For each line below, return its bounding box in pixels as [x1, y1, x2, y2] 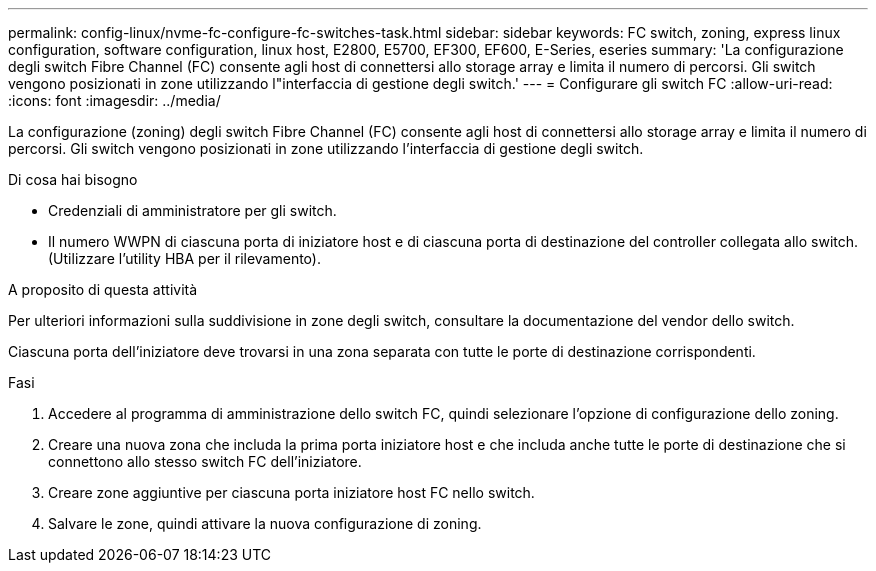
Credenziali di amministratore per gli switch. [48, 202, 337, 219]
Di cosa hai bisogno [8, 171, 138, 188]
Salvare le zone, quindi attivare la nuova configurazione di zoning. [48, 515, 482, 532]
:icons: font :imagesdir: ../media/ [8, 92, 221, 109]
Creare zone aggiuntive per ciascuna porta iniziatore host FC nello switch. [48, 484, 535, 501]
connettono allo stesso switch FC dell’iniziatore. [48, 453, 362, 470]
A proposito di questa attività [8, 281, 198, 298]
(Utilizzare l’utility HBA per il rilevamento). [48, 250, 321, 267]
